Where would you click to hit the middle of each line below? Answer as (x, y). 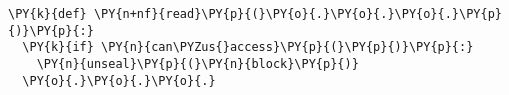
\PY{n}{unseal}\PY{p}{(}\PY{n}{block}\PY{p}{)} (197, 63)
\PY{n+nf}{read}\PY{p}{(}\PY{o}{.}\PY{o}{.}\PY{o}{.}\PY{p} (297, 14)
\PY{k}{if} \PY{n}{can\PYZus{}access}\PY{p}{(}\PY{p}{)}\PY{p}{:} (248, 47)
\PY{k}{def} (47, 14)
